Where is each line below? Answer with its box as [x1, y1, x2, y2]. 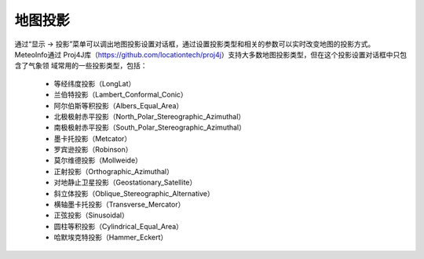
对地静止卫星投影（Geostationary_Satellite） [53, 177, 197, 188]
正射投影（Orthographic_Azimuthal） [53, 166, 174, 176]
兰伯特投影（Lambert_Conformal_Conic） [53, 90, 188, 100]
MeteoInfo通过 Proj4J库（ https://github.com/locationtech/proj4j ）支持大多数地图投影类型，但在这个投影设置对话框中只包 [14, 49, 408, 59]
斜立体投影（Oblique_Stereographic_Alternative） [53, 188, 215, 198]
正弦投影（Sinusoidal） [53, 210, 129, 220]
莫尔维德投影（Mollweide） [53, 155, 143, 165]
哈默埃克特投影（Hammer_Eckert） [53, 232, 168, 243]
